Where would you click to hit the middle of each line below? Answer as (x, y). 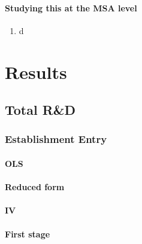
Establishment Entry (56, 139)
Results (36, 71)
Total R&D (40, 110)
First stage (28, 234)
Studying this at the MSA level (71, 7)
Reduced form (35, 187)
